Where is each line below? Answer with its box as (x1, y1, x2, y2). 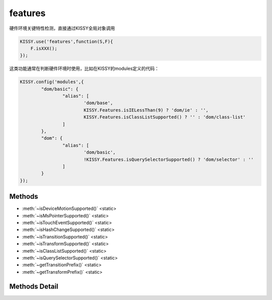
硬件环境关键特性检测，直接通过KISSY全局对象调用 (9, 25, 115, 31)
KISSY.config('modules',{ (20, 79, 84, 85)
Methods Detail (9, 282, 58, 290)
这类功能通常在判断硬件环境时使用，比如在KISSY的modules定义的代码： (9, 65, 160, 71)
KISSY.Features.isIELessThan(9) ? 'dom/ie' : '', (83, 107, 209, 113)
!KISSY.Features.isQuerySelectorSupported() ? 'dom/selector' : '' (83, 157, 254, 162)
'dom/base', (83, 100, 113, 106)
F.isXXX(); (30, 45, 57, 51)
